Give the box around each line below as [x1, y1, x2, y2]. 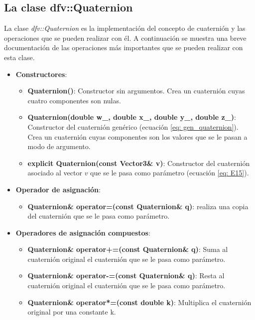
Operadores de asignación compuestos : [15, 227, 150, 238]
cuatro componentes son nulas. [27, 95, 121, 105]
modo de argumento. [27, 141, 91, 152]
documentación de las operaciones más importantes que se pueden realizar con [4, 42, 243, 53]
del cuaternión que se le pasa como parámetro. [27, 211, 170, 221]
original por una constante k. [27, 307, 116, 317]
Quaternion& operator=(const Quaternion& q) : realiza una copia [27, 201, 249, 211]
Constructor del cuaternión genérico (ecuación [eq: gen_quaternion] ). [27, 121, 239, 132]
